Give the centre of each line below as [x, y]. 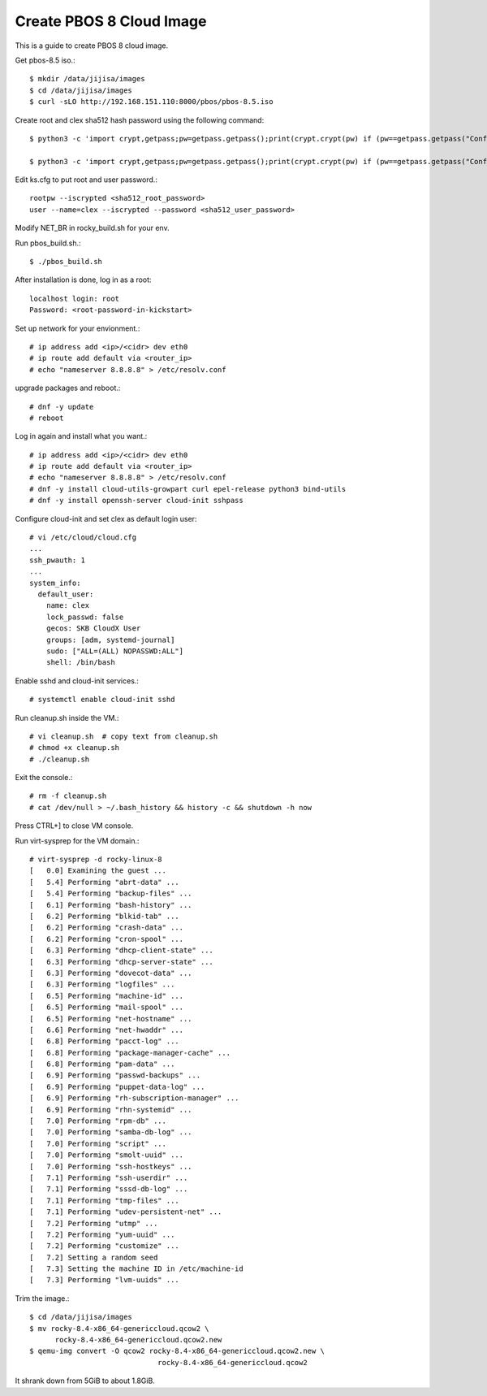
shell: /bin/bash [80, 663]
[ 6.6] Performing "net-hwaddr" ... [107, 1030]
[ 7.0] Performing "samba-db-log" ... [111, 1132]
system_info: [55, 583]
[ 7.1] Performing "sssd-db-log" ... [109, 1189]
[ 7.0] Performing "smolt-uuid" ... [107, 1155]
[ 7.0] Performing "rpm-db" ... [98, 1121]
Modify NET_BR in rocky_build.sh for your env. [92, 228]
